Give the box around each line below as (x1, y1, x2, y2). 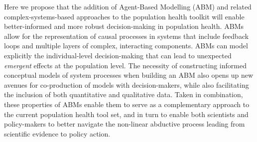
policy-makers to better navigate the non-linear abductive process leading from (4, 119, 245, 129)
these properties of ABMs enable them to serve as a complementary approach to (4, 99, 250, 109)
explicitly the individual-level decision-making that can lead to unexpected (4, 50, 232, 60)
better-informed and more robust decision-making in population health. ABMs (4, 21, 244, 31)
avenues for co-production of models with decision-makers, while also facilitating (4, 79, 249, 90)
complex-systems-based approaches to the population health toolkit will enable (4, 11, 245, 21)
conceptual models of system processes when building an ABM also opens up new (4, 70, 254, 80)
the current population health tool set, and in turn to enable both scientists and (4, 109, 249, 119)
